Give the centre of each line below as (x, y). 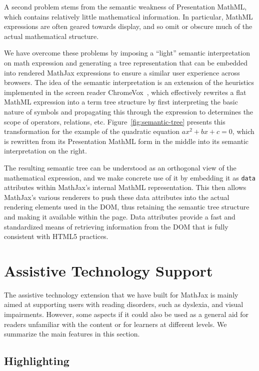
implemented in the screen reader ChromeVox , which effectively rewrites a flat (125, 92)
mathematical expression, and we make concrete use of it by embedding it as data (130, 177)
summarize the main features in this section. (72, 334)
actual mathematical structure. (51, 36)
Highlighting (37, 361)
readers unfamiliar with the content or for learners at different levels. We (115, 324)
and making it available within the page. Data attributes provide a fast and (120, 216)
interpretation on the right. (45, 151)
